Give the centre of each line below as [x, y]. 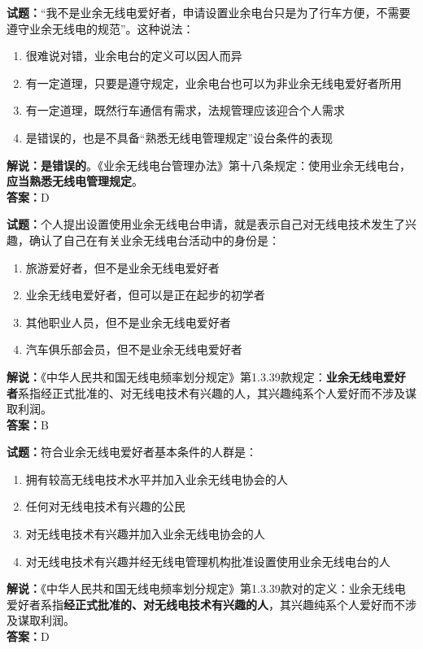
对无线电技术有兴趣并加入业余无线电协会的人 [145, 534]
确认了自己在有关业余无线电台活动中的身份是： [154, 240]
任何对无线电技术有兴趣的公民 [105, 506]
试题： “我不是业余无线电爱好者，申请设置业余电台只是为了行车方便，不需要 [209, 12]
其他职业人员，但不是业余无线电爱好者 [128, 322]
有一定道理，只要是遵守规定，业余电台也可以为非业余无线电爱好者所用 [214, 83]
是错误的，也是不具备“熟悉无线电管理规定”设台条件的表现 [179, 137]
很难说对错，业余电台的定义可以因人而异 [134, 56]
